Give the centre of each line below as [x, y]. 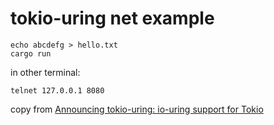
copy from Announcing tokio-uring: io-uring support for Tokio [137, 109]
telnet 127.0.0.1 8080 [57, 90]
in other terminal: [45, 72]
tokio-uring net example [112, 18]
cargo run [31, 53]
